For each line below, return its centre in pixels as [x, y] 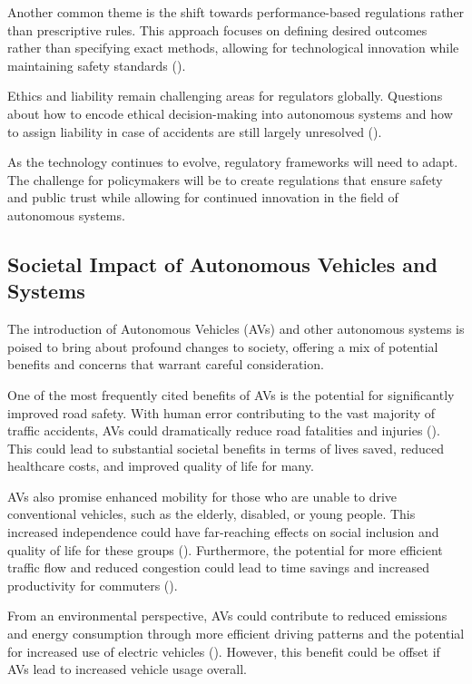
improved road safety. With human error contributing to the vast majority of [221, 412]
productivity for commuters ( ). [93, 585]
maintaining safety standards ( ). [97, 65]
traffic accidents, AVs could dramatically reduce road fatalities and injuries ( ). [224, 430]
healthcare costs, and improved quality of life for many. [161, 466]
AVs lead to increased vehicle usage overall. [127, 669]
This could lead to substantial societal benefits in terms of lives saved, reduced [226, 448]
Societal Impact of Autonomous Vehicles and [222, 264]
